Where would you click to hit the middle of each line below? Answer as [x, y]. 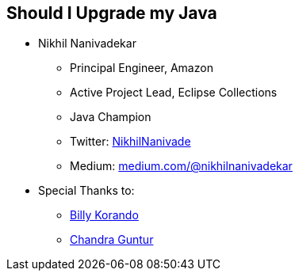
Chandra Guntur [112, 240]
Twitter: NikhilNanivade [130, 142]
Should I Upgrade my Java [112, 13]
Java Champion [111, 117]
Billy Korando [104, 215]
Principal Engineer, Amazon [142, 68]
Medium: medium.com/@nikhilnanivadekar [181, 166]
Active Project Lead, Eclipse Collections [174, 93]
